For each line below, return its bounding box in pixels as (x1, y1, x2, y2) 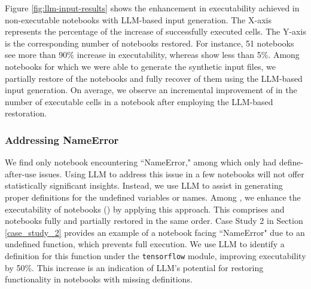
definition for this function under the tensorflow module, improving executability (5, 249, 306, 262)
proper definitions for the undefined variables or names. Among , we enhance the (5, 190, 301, 203)
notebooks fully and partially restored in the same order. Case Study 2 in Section (5, 214, 303, 227)
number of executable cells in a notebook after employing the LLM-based (5, 95, 273, 107)
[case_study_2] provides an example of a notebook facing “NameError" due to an (5, 226, 305, 238)
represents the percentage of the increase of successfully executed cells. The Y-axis (5, 25, 306, 38)
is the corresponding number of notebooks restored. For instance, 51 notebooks (5, 36, 294, 49)
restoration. (5, 107, 47, 119)
